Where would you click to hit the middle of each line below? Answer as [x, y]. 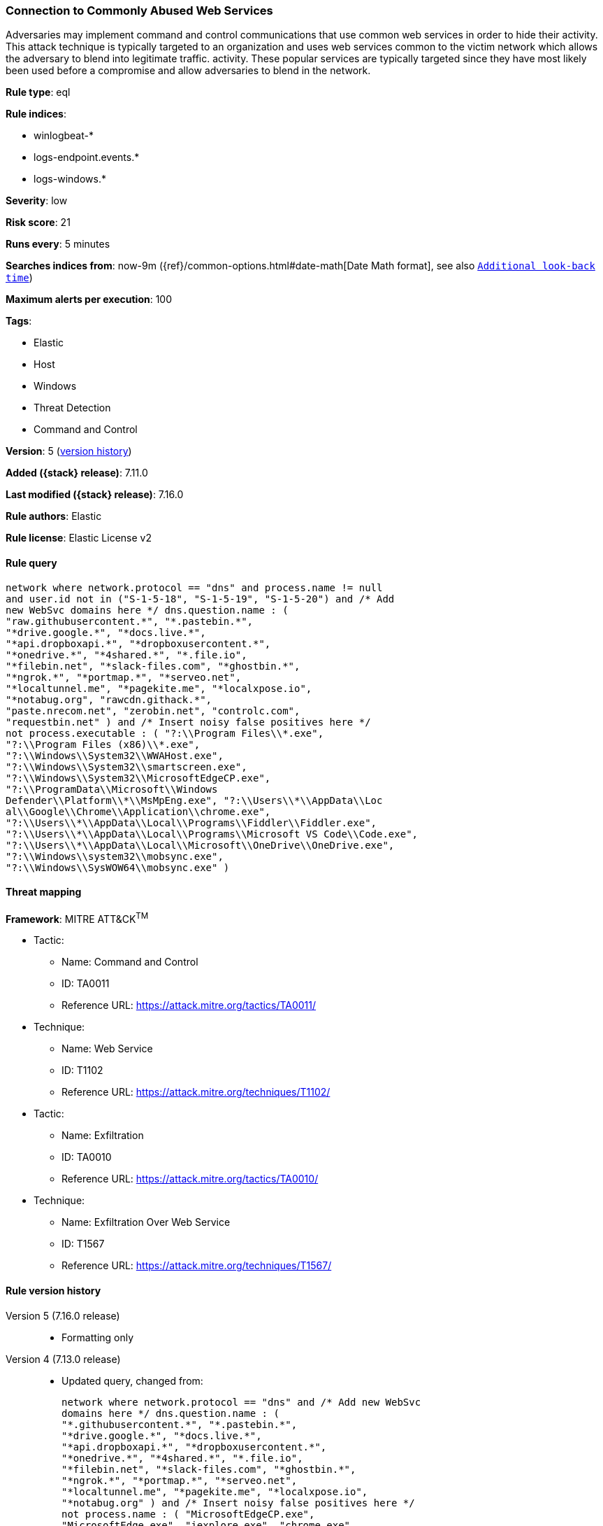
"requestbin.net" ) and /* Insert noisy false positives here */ [188, 722]
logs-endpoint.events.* [87, 157]
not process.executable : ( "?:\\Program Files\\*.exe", [165, 733]
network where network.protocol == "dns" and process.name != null [194, 587]
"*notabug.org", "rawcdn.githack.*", [109, 699]
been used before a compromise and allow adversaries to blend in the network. [188, 71]
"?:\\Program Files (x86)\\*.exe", [103, 744]
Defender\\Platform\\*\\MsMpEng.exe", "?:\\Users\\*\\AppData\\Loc [194, 800]
